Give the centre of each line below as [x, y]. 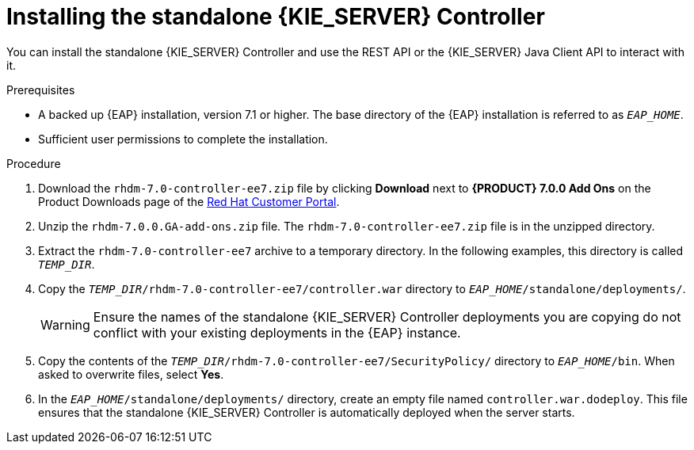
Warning [65, 324]
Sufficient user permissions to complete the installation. [183, 139]
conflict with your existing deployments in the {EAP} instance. [277, 332]
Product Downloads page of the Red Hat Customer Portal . [189, 201]
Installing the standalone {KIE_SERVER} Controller [276, 17]
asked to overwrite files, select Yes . [131, 374]
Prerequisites [41, 90]
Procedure [34, 163]
